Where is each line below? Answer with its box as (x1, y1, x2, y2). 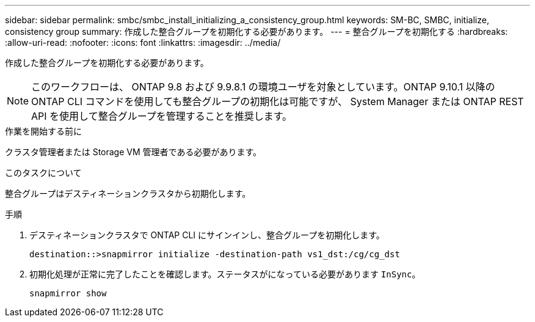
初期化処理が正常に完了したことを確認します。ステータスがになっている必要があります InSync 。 (29, 269, 421, 279)
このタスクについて (5, 167, 82, 178)
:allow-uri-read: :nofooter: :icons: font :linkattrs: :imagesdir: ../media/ (5, 37, 281, 48)
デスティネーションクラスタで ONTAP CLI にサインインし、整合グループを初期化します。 (29, 230, 385, 240)
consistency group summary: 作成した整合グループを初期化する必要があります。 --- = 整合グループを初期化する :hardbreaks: (5, 26, 508, 37)
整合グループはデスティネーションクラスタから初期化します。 (5, 188, 251, 199)
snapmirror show (29, 288, 107, 298)
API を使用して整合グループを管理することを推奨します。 (31, 110, 293, 122)
